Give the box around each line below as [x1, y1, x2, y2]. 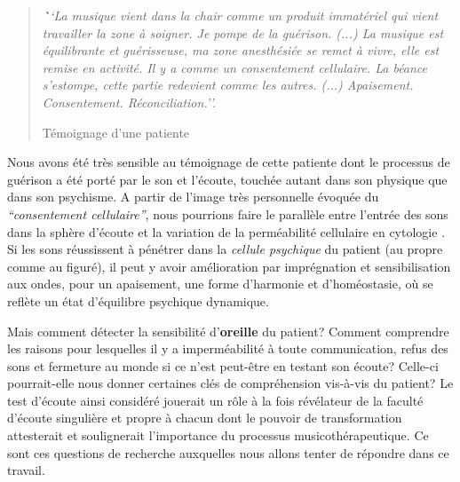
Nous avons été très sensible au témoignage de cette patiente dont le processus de [7, 153, 450, 171]
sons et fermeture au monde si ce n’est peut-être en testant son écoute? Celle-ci [7, 356, 439, 375]
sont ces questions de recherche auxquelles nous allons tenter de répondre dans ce [7, 443, 449, 462]
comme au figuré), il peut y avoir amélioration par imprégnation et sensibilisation [7, 257, 451, 275]
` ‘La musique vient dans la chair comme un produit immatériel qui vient [42, 6, 439, 24]
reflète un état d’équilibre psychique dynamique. [7, 291, 269, 310]
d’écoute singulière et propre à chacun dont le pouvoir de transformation [7, 408, 402, 427]
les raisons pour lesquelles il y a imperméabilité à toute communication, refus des [7, 339, 448, 358]
